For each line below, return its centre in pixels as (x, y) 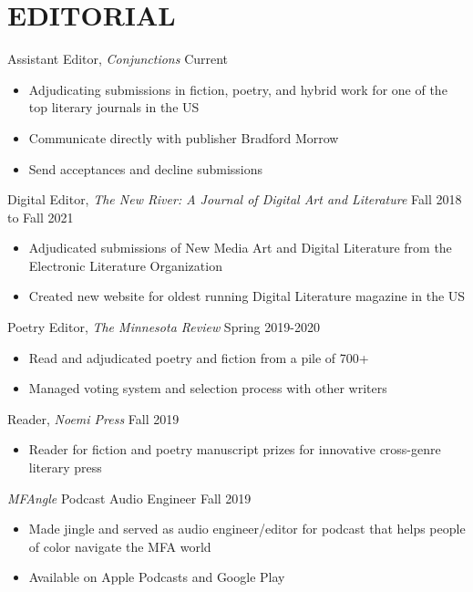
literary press (65, 467)
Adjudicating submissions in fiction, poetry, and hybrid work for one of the (238, 89)
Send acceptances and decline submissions (146, 168)
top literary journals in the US (114, 107)
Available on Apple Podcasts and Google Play (157, 577)
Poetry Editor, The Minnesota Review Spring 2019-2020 (164, 327)
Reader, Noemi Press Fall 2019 (93, 418)
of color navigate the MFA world (120, 546)
